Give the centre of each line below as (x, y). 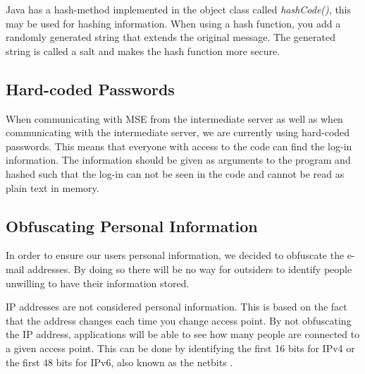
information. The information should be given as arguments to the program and (178, 160)
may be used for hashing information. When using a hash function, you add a (173, 23)
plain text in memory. (52, 187)
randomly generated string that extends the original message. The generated (171, 37)
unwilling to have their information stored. (98, 283)
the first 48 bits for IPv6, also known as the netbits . (119, 362)
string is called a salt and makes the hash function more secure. (143, 50)
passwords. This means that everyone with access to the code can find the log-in (179, 146)
